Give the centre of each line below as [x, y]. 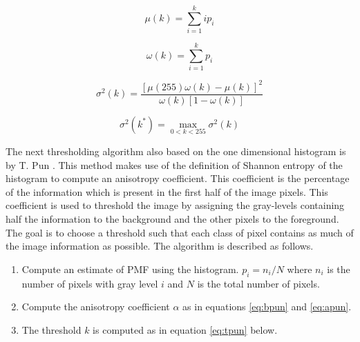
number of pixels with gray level [90, 283]
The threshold [51, 329]
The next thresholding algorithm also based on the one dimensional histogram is [176, 151]
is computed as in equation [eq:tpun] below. [185, 329]
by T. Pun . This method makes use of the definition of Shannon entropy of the [174, 164]
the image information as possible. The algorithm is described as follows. [160, 246]
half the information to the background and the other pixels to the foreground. [172, 219]
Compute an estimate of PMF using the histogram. [130, 269]
